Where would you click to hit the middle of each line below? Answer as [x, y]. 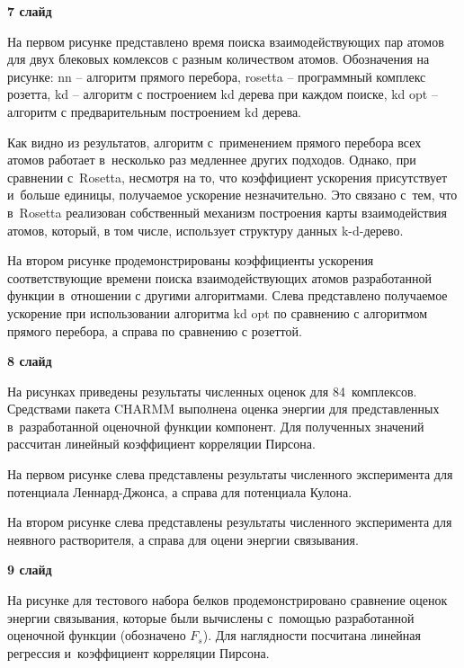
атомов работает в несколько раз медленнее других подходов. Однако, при [212, 160]
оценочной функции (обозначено [97, 635]
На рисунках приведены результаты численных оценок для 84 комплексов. [212, 391]
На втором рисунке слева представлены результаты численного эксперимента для [230, 522]
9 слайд [30, 570]
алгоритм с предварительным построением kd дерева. [154, 111]
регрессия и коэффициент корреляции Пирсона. [138, 652]
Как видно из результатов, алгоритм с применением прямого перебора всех [214, 142]
